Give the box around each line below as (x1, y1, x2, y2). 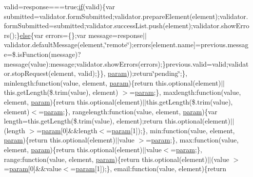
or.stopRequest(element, (4, 68, 76, 78)
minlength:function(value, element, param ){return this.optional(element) (4, 77, 221, 88)
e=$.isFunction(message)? (4, 49, 81, 59)
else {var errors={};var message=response (19, 30, 143, 40)
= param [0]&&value (4, 163, 61, 174)
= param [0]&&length (36, 125, 97, 135)
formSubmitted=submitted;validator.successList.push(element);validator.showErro (4, 20, 250, 31)
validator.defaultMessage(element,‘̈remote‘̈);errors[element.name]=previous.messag (4, 39, 249, 50)
